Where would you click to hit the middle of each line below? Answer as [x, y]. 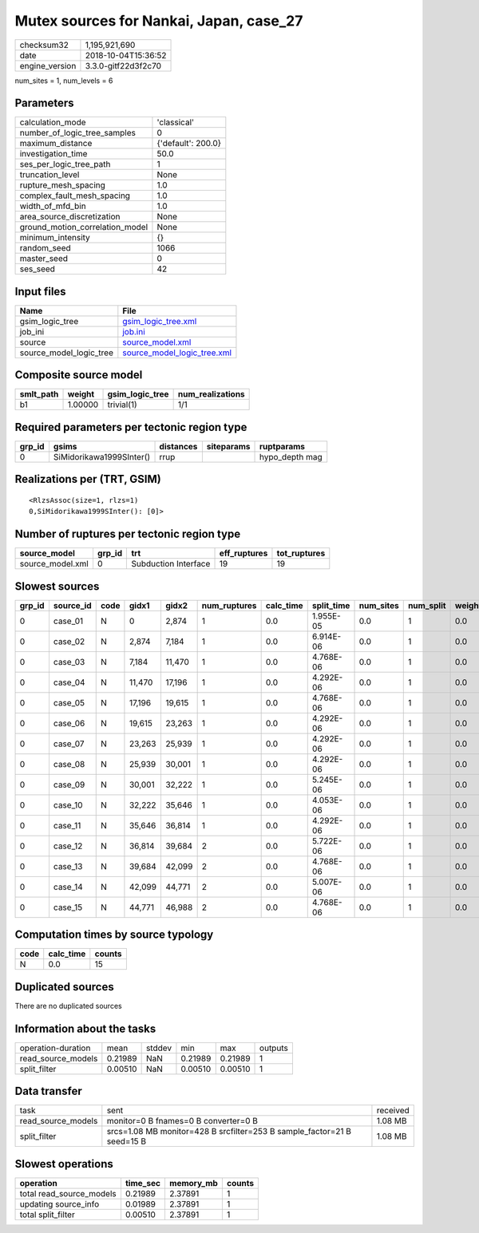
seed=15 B [127, 1141]
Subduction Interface [171, 564]
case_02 [69, 641]
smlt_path [39, 394]
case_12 [68, 846]
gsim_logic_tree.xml [160, 321]
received [393, 1111]
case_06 [69, 723]
